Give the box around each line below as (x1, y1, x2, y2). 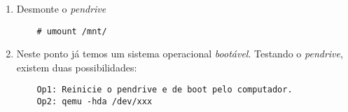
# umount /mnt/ (36, 26, 107, 36)
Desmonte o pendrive (16, 1, 106, 15)
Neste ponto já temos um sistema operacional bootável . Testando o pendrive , (16, 46, 343, 61)
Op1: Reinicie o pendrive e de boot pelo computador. (36, 85, 293, 95)
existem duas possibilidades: (16, 59, 137, 74)
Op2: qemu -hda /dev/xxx (36, 97, 153, 107)
